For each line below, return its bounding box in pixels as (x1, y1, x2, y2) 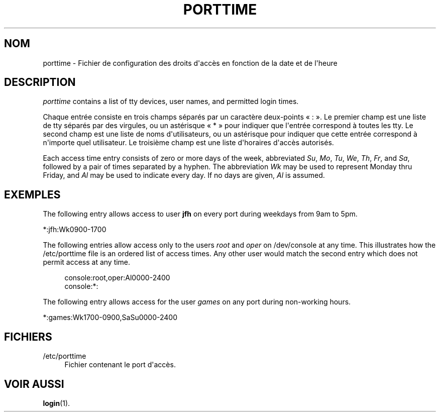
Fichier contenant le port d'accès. (64, 360, 176, 369)
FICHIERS (4, 330, 52, 343)
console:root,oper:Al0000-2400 (64, 273, 170, 282)
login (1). (43, 398, 70, 407)
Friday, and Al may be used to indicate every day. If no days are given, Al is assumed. (43, 171, 325, 180)
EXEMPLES (4, 188, 61, 201)
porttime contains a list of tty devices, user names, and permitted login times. (43, 97, 299, 106)
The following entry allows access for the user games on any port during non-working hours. (43, 297, 351, 306)
